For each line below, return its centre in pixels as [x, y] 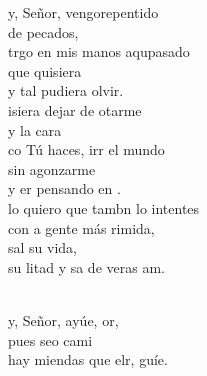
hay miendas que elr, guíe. [88, 359]
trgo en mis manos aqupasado [99, 51]
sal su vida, [42, 247]
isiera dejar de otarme [75, 109]
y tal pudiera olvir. [66, 90]
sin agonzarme [52, 168]
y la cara [35, 129]
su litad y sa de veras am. [86, 266]
